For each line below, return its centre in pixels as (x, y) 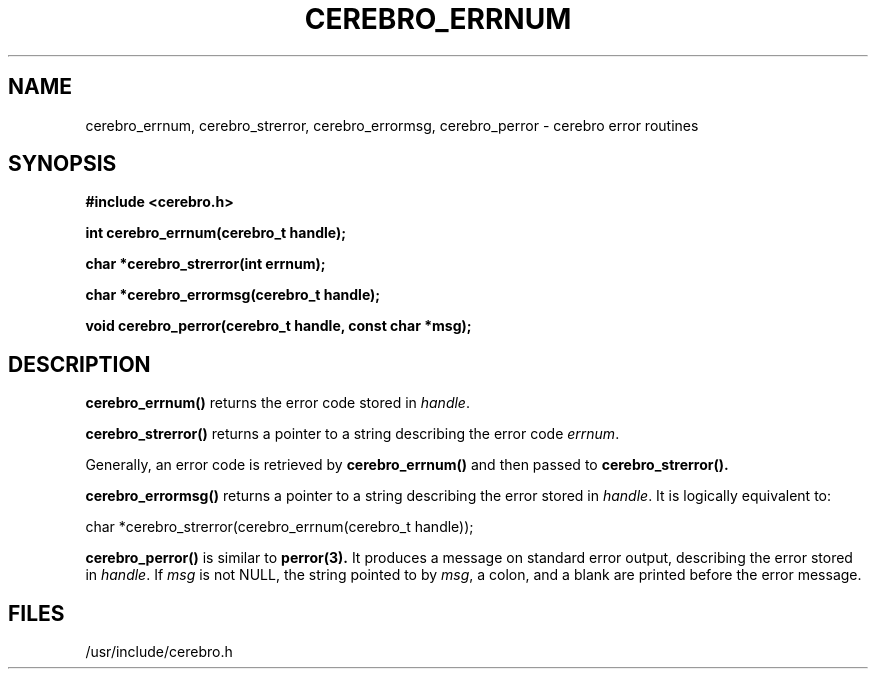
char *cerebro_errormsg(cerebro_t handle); (233, 295)
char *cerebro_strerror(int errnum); (205, 264)
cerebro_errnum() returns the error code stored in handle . (277, 403)
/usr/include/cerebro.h (159, 652)
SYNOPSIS (62, 164)
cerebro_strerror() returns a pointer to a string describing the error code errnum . (352, 434)
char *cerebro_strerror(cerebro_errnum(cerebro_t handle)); (279, 527)
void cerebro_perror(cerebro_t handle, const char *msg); (278, 326)
